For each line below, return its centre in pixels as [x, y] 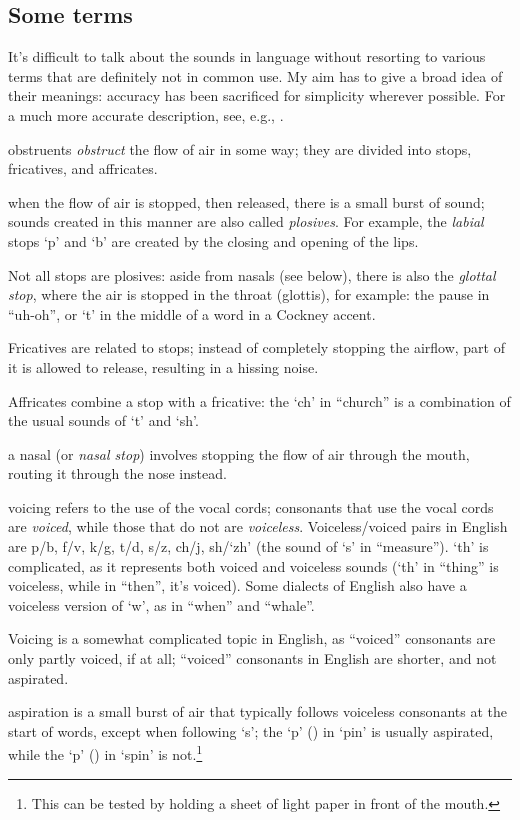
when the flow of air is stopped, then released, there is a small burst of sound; [246, 201]
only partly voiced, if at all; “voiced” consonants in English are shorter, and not [252, 658]
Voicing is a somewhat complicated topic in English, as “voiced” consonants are [252, 638]
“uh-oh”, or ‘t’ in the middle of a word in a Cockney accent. [192, 313]
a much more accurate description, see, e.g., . [146, 114]
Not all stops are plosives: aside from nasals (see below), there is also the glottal [252, 274]
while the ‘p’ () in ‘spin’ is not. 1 [105, 753]
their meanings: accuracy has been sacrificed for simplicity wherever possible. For [257, 95]
